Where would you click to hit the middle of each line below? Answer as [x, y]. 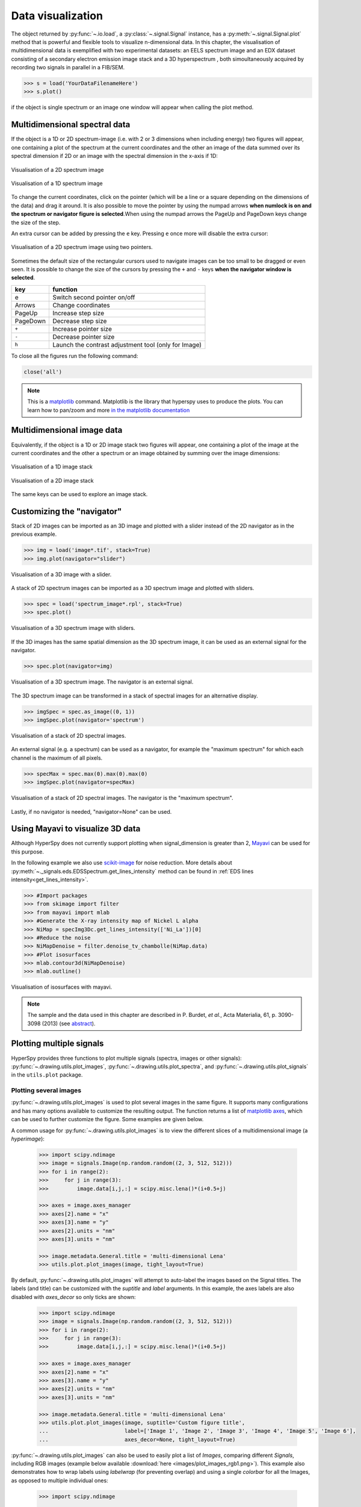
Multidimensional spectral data [71, 124]
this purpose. [28, 851]
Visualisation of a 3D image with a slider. [61, 574]
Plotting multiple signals [57, 1044]
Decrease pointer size [83, 336]
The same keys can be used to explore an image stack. [79, 494]
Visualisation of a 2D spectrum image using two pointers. [82, 247]
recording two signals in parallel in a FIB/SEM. [68, 68]
